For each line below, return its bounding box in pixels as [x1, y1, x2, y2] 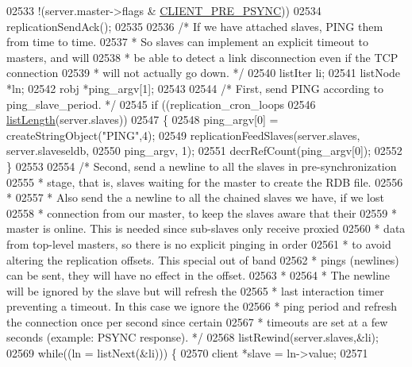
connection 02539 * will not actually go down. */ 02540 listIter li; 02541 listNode [6, 64, 401, 81]
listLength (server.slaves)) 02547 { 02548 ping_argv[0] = [6, 111, 279, 128]
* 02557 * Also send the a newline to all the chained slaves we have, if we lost [6, 189, 384, 206]
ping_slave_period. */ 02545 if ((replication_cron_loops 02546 [6, 95, 316, 112]
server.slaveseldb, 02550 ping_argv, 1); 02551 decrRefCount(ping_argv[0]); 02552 [6, 142, 402, 159]
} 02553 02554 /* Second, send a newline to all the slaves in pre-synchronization [6, 157, 397, 174]
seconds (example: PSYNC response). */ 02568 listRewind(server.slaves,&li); [6, 329, 379, 346]
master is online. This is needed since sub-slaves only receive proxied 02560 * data [6, 220, 406, 237]
